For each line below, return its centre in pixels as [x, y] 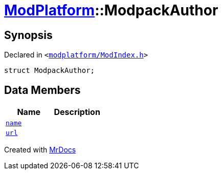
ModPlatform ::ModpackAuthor [111, 10]
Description [77, 112]
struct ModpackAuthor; [50, 71]
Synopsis [28, 35]
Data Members [42, 90]
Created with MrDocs [40, 150]
